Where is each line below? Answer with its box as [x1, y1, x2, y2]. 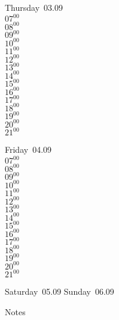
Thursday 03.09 [5, 1, 63, 13]
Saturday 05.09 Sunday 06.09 [5, 285, 114, 298]
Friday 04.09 [5, 143, 52, 156]
